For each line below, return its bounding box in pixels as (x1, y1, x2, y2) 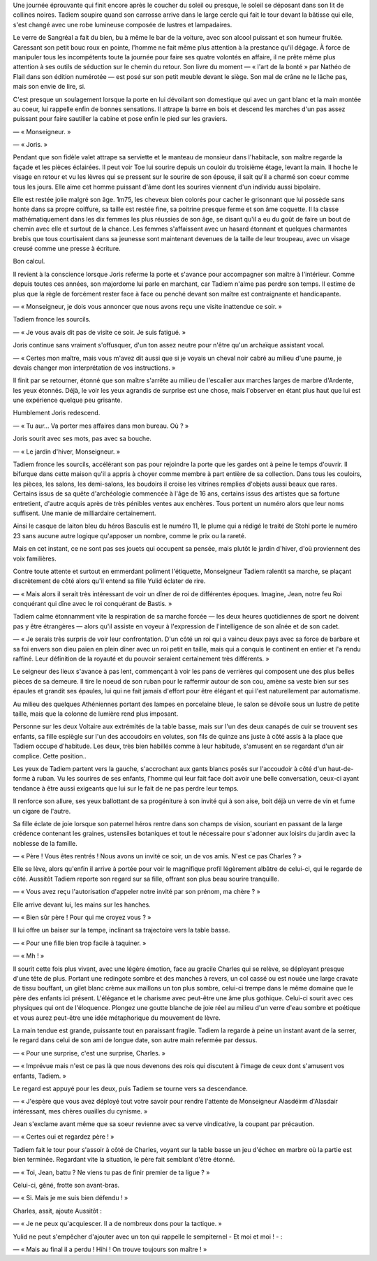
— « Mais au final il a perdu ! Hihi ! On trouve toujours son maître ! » (13, 1245, 207, 1253)
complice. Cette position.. (13, 751, 87, 760)
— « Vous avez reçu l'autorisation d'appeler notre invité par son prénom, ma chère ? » (13, 888, 261, 896)
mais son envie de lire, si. (13, 82, 86, 91)
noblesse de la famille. (13, 839, 77, 847)
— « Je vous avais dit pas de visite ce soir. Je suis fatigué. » (13, 328, 186, 336)
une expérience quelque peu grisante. (13, 396, 123, 405)
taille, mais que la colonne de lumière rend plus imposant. (13, 709, 179, 718)
